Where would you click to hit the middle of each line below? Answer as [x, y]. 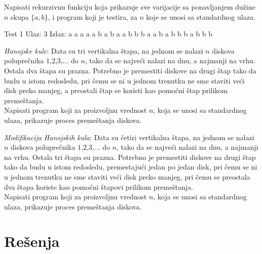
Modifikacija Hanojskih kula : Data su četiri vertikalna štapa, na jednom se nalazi [129, 137]
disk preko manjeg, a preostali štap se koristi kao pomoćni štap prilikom [116, 90]
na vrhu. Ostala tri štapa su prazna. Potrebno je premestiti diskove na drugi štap [130, 157]
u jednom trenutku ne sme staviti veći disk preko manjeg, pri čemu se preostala [127, 176]
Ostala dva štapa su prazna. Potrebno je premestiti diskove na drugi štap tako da [130, 70]
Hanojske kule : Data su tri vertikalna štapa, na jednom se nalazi [104, 50]
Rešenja [32, 241]
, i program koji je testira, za [93, 16]
